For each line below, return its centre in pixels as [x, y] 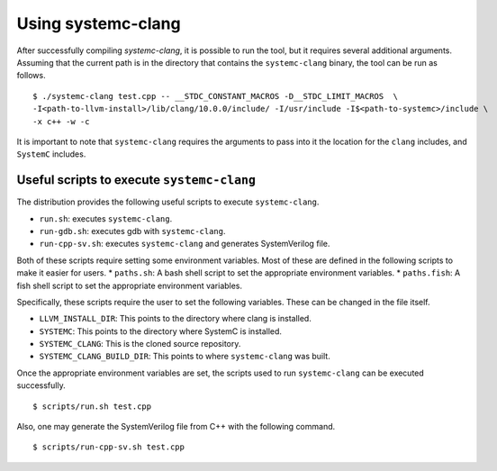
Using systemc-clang [99, 23]
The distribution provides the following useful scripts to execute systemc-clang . [168, 202]
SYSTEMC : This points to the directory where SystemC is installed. [161, 331]
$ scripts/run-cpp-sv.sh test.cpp [108, 447]
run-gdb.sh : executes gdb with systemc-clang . [132, 231]
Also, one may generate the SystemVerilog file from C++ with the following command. [176, 427]
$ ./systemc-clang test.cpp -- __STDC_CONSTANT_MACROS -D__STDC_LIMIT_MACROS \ [216, 96]
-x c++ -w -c [61, 121]
